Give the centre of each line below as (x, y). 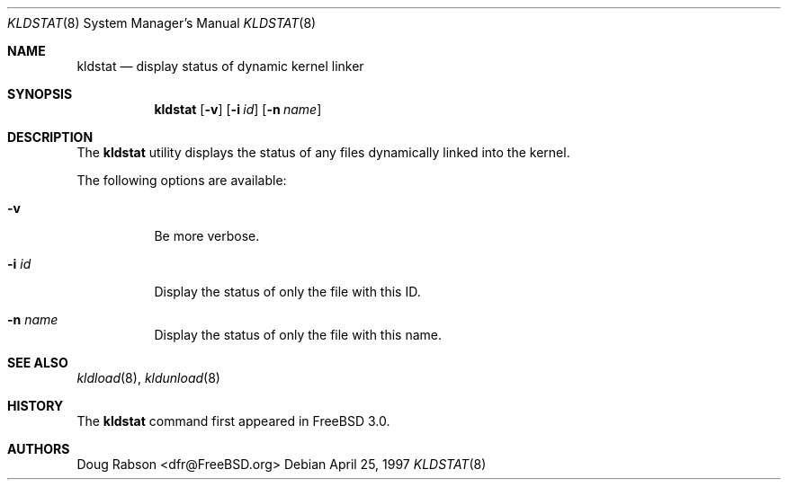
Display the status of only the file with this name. (298, 335)
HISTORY (36, 406)
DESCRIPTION (50, 137)
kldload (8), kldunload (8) (148, 378)
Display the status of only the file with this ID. (287, 292)
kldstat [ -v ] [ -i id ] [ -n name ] (238, 109)
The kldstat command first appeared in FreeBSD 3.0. (233, 421)
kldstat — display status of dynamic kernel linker (220, 66)
